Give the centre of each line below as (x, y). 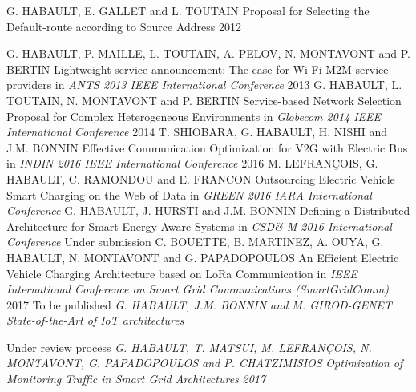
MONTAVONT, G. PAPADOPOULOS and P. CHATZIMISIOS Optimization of (205, 363)
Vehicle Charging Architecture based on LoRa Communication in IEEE (182, 273)
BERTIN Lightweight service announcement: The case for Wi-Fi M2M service (198, 69)
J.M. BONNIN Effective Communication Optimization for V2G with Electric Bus (207, 147)
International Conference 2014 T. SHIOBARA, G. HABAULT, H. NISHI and (197, 132)
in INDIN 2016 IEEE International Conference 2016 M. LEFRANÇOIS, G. (192, 163)
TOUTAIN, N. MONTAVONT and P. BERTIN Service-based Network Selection (204, 100)
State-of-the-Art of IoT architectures (95, 320)
